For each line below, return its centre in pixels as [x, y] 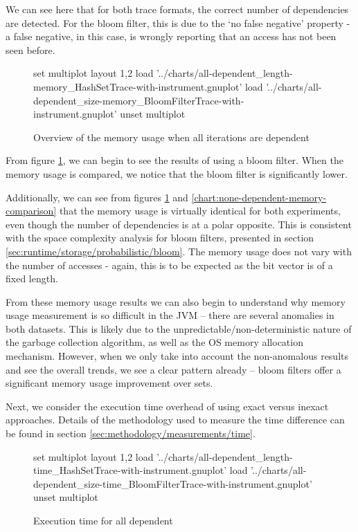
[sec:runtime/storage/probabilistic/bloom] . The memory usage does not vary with [179, 251]
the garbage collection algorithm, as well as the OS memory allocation [154, 342]
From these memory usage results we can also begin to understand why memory [176, 301]
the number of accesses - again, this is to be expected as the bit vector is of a [169, 265]
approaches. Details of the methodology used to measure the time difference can [175, 420]
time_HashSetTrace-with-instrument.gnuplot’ [130, 470]
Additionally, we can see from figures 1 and [97, 197]
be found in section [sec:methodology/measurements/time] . [131, 433]
